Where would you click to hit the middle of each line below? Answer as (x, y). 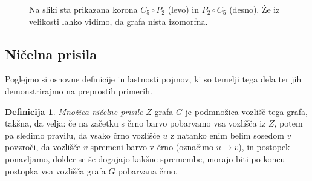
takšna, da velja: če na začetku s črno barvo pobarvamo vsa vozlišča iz (135, 123)
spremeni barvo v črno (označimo (152, 147)
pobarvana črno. (148, 170)
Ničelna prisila (51, 54)
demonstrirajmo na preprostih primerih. (79, 90)
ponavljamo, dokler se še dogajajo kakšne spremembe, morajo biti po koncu (145, 158)
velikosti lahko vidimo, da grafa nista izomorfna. (119, 21)
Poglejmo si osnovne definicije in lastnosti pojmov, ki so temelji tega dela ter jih (153, 79)
